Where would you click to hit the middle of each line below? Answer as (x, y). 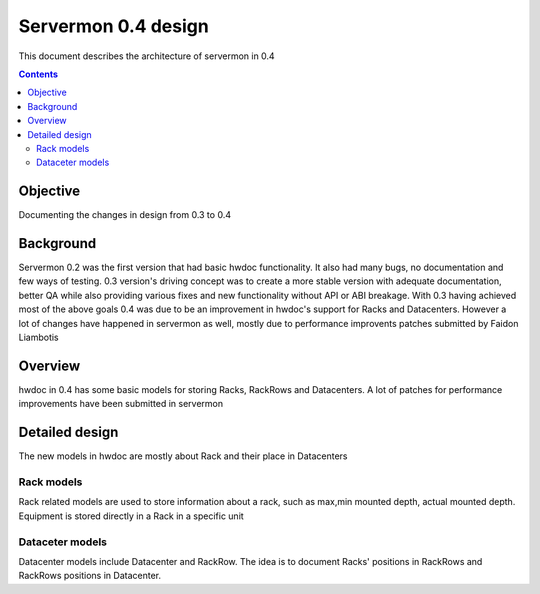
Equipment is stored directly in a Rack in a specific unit (131, 516)
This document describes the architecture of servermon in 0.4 (146, 56)
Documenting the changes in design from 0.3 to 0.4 (125, 215)
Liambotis (38, 337)
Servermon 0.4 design (113, 26)
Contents (38, 74)
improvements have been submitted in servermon (121, 404)
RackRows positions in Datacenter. (90, 576)
